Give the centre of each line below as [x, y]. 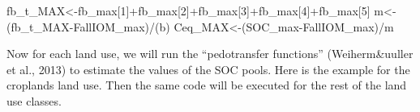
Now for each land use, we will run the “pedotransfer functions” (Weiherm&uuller [210, 54]
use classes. [34, 100]
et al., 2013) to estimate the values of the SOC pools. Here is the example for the [208, 69]
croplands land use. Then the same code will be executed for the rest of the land [207, 85]
